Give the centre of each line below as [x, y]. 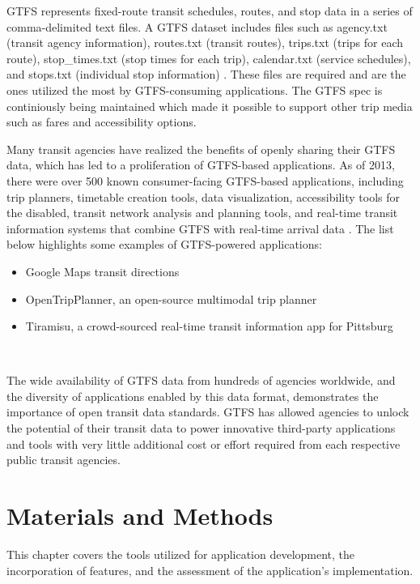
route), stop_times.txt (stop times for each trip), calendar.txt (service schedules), [209, 58]
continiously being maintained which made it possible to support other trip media [210, 106]
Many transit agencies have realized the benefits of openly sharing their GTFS [201, 149]
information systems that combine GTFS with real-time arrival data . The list [200, 228]
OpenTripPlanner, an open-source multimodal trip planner [171, 298]
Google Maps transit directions [102, 271]
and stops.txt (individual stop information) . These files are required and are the [206, 74]
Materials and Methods [140, 516]
